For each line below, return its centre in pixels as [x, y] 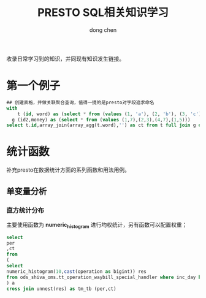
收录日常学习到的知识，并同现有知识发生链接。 [65, 58]
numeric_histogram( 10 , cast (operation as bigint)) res [77, 271]
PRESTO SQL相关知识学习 [103, 13]
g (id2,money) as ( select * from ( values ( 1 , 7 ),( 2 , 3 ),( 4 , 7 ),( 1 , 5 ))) [101, 120]
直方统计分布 [25, 210]
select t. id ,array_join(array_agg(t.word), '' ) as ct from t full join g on [105, 125]
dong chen [103, 30]
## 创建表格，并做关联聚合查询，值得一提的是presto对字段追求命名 [80, 102]
